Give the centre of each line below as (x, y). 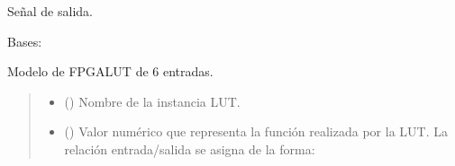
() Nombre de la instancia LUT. (152, 101)
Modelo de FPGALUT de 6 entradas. (110, 71)
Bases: (25, 41)
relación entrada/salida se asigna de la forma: (190, 149)
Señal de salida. (50, 11)
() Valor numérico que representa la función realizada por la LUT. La (256, 131)
